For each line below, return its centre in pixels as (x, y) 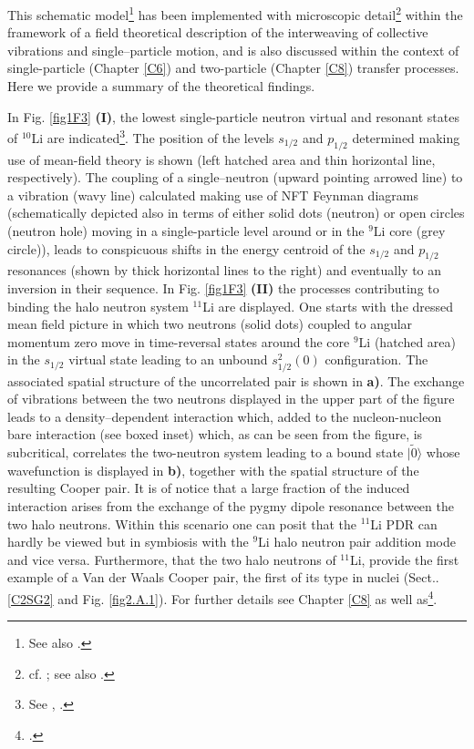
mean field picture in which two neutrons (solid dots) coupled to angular (210, 324)
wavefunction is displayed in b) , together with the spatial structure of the (213, 470)
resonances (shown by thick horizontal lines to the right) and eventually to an (225, 270)
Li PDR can (404, 523)
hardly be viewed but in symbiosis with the (128, 542)
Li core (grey (409, 231)
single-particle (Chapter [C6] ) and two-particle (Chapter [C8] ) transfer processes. (233, 68)
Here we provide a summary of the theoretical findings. (161, 86)
